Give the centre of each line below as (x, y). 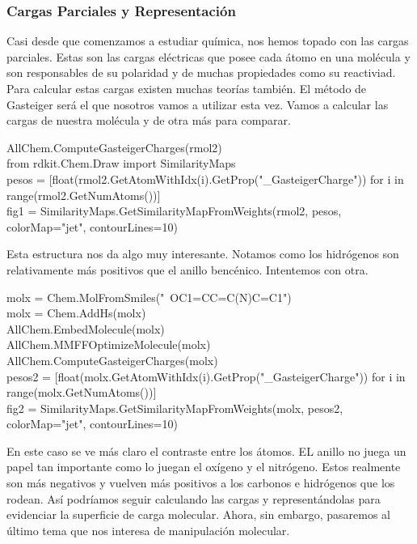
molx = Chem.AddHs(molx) (76, 313)
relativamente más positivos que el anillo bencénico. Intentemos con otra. (187, 269)
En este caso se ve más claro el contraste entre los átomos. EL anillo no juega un (206, 450)
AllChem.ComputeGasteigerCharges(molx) (112, 360)
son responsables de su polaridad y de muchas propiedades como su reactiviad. (201, 72)
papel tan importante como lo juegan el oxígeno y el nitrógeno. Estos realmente (204, 467)
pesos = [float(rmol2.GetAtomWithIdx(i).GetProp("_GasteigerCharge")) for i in (205, 178)
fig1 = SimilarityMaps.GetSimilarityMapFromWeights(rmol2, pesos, (174, 211)
